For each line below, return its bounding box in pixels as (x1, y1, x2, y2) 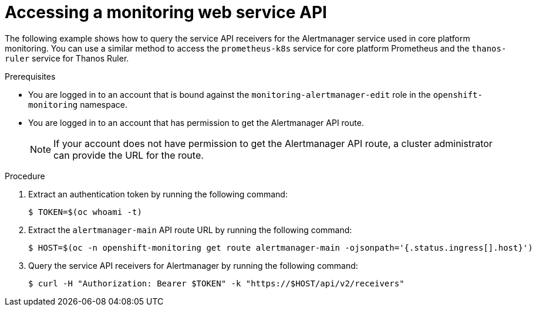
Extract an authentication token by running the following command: (28, 189, 288, 199)
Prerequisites (5, 71, 56, 81)
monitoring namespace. (28, 99, 127, 110)
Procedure (5, 170, 45, 181)
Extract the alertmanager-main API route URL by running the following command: (28, 224, 352, 235)
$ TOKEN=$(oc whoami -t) (28, 207, 142, 217)
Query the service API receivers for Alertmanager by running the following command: (28, 260, 358, 271)
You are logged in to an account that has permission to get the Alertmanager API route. (28, 117, 364, 128)
